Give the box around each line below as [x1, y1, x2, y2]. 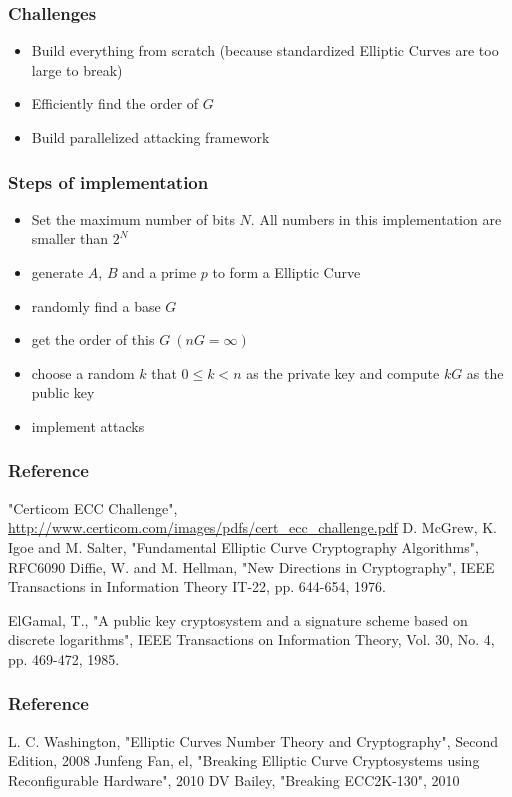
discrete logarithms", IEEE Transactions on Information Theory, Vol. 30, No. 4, [8, 629, 495, 650]
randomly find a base [31, 295, 161, 316]
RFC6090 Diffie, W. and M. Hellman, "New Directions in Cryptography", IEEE [8, 556, 495, 577]
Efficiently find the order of [31, 93, 199, 114]
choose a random [31, 362, 135, 383]
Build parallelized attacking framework [31, 127, 270, 147]
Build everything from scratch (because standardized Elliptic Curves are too [31, 40, 499, 61]
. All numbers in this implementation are [250, 208, 502, 229]
